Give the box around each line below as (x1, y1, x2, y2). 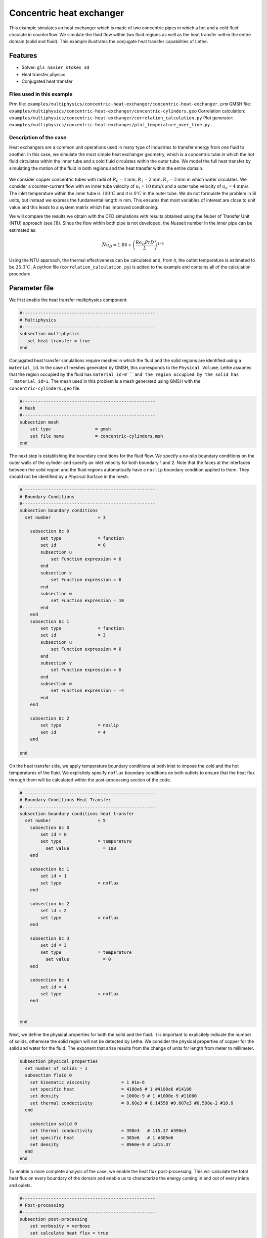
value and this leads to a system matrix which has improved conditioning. (9, 204, 159, 210)
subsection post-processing (19, 1216, 88, 1222)
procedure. (9, 271, 32, 277)
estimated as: (9, 227, 37, 233)
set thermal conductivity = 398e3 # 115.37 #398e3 (30, 1128, 187, 1134)
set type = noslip (40, 722, 119, 728)
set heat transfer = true (27, 338, 90, 344)
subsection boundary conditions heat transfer (19, 811, 134, 817)
